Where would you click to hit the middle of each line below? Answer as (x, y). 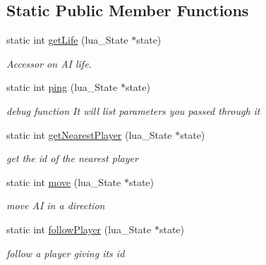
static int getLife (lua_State (67, 40)
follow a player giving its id (66, 253)
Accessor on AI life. (49, 63)
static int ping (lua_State (62, 87)
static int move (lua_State (64, 181)
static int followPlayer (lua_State (79, 229)
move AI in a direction (56, 205)
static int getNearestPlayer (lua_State (89, 134)
